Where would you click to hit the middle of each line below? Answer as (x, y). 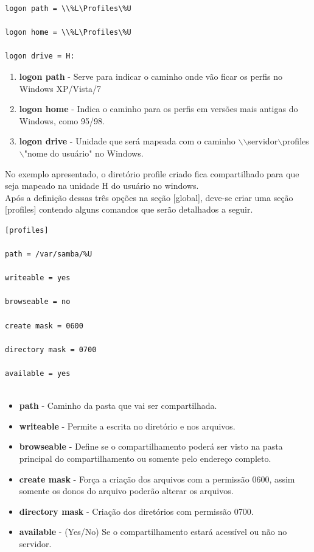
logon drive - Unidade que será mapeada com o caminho (127, 141)
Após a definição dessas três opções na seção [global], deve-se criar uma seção (149, 197)
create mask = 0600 (44, 326)
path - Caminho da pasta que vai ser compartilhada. (118, 405)
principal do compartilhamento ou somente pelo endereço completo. (145, 458)
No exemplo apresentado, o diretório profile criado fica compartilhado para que (152, 173)
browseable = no (38, 302)
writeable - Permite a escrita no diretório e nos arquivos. (127, 426)
